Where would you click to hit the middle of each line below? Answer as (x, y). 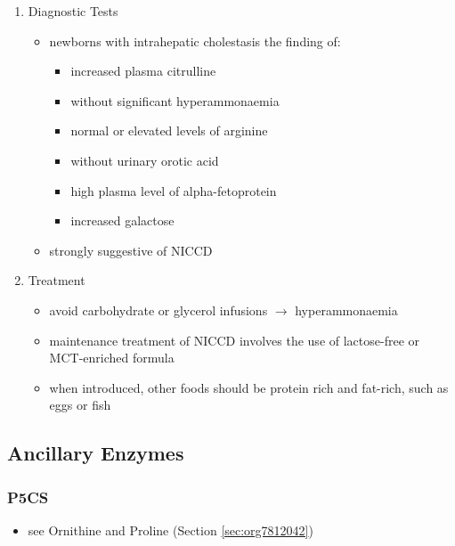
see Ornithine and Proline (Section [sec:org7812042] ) (171, 530)
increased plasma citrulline (143, 71)
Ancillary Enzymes (96, 453)
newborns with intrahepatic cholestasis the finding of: (195, 41)
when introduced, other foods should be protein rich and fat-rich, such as (249, 387)
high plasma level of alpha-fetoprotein (174, 190)
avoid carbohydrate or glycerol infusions (158, 310)
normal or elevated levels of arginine (169, 130)
